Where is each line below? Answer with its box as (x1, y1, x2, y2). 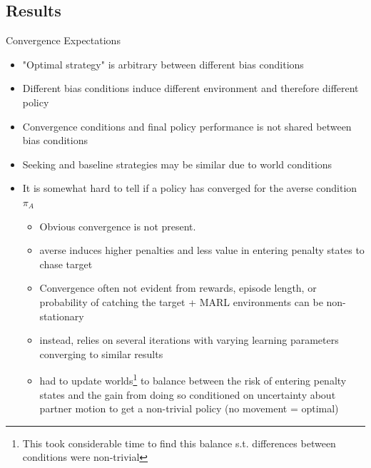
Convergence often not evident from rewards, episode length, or (39, 280, 317, 295)
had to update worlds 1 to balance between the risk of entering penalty (39, 371, 347, 387)
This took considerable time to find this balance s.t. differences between (22, 435, 336, 450)
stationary (39, 308, 84, 323)
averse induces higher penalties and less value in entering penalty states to (39, 243, 365, 258)
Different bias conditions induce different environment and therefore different (22, 81, 359, 96)
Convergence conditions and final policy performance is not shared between (22, 118, 352, 133)
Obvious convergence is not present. (39, 218, 196, 233)
